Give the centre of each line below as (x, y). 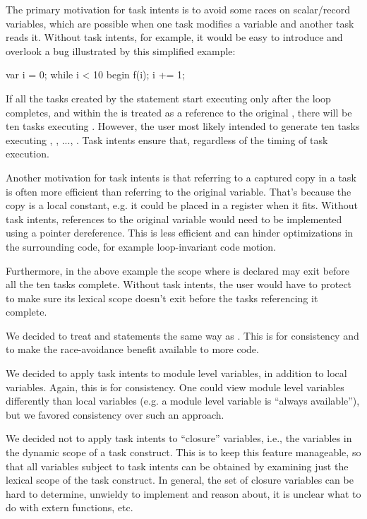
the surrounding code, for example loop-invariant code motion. (141, 246)
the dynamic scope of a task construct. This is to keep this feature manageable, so (183, 452)
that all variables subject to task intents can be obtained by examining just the (177, 466)
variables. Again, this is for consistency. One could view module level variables (175, 387)
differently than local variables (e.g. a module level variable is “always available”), (183, 401)
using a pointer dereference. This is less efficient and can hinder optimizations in (180, 233)
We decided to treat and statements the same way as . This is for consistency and (182, 335)
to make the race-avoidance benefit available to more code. (132, 349)
